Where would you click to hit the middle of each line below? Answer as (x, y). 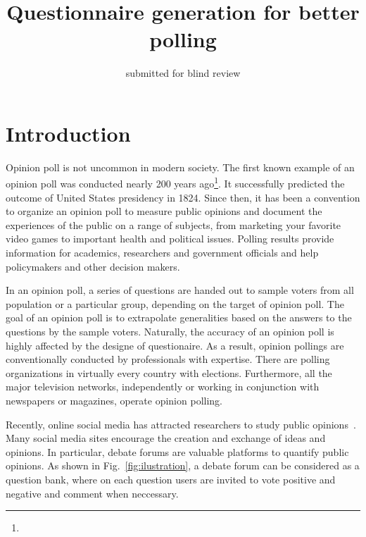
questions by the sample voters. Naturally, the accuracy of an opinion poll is (170, 332)
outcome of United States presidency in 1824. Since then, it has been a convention (183, 197)
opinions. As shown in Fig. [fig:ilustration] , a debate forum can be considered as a (183, 465)
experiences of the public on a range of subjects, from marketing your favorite (173, 224)
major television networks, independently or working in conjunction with (163, 387)
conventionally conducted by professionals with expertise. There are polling (168, 359)
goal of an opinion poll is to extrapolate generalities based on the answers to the (179, 317)
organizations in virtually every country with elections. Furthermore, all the (169, 372)
